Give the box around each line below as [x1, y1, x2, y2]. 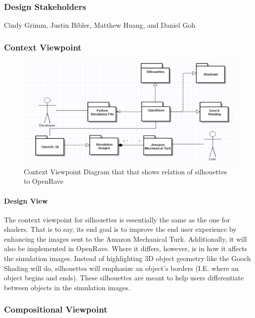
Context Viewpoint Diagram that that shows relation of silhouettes [24, 166, 227, 176]
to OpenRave [24, 176, 64, 186]
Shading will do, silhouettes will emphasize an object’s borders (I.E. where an [4, 263, 239, 273]
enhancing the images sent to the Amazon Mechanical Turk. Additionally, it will [4, 233, 247, 244]
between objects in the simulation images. [4, 282, 130, 292]
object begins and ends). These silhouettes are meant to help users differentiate [4, 272, 244, 283]
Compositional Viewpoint [4, 303, 108, 316]
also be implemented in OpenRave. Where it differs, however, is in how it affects [4, 243, 248, 254]
